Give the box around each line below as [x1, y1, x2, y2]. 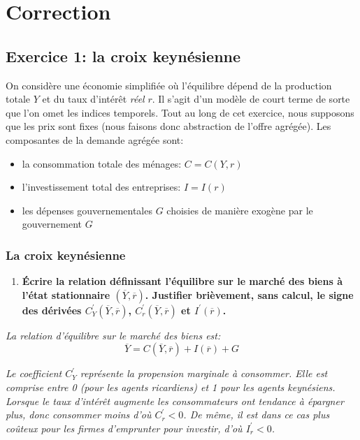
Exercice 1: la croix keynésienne [6, 45, 241, 66]
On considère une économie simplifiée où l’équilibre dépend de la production [6, 78, 332, 92]
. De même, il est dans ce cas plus [183, 407, 330, 422]
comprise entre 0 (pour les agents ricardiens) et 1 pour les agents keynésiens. [6, 379, 336, 394]
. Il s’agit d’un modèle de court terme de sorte [152, 91, 350, 106]
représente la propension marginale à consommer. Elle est [80, 366, 328, 381]
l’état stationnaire [22, 287, 110, 302]
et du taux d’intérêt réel [42, 91, 145, 106]
